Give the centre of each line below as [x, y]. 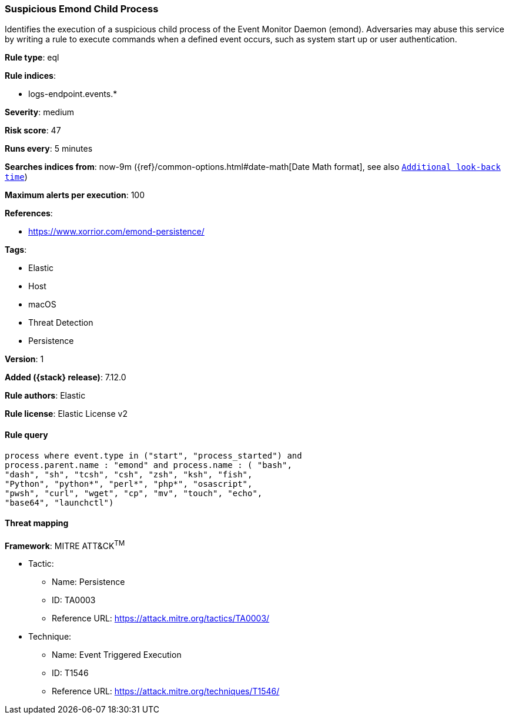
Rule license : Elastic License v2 [66, 414]
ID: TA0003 [74, 600]
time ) [16, 177]
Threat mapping [37, 523]
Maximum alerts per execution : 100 [75, 195]
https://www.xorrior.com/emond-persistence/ [116, 232]
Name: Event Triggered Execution [117, 655]
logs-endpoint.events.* [73, 94]
